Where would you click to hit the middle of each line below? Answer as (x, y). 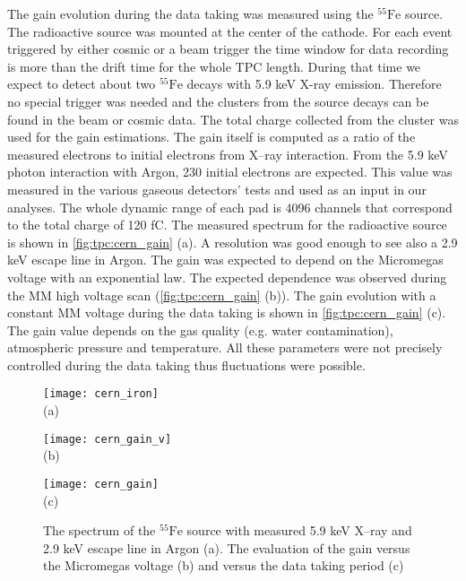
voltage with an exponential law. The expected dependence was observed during (227, 277)
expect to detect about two (82, 84)
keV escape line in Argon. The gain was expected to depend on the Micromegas (225, 260)
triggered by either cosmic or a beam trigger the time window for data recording (228, 49)
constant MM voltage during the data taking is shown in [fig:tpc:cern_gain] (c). (227, 312)
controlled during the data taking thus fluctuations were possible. (186, 364)
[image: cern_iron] (101, 394)
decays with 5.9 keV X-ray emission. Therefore (314, 84)
